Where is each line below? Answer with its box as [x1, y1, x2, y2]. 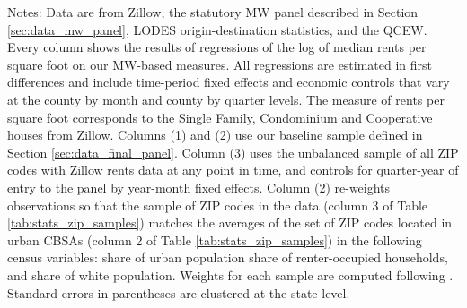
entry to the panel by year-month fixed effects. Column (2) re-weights [7, 177, 391, 196]
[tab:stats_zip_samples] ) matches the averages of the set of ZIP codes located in [7, 213, 453, 232]
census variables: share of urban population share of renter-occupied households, [7, 248, 448, 267]
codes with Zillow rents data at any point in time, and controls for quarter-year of [7, 160, 459, 179]
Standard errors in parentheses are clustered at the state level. [7, 283, 350, 302]
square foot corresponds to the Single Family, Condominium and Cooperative [7, 107, 433, 126]
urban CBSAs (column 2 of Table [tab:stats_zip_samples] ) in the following [7, 230, 422, 249]
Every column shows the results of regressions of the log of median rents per [7, 38, 427, 56]
